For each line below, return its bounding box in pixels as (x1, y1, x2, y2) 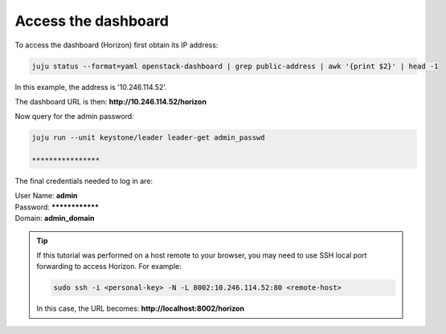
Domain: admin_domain (14, 214, 95, 223)
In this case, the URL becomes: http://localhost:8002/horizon (36, 303, 245, 313)
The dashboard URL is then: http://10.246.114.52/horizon (14, 96, 207, 106)
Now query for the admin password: (14, 112, 134, 121)
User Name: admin (14, 191, 78, 201)
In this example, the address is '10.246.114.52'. (14, 82, 168, 92)
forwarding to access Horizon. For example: (36, 262, 182, 271)
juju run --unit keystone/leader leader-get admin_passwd (31, 133, 265, 142)
